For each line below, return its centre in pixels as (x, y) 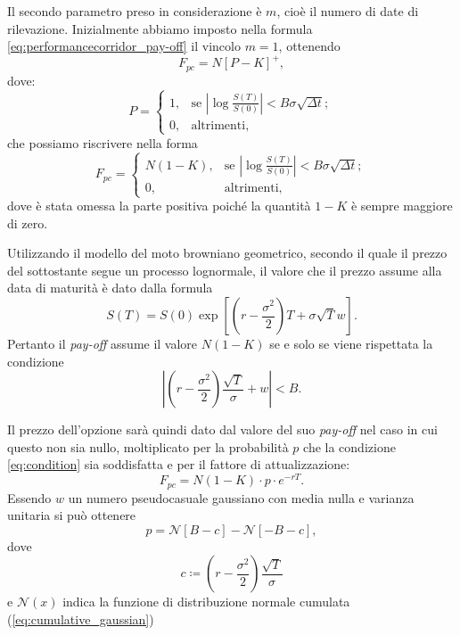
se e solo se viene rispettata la (351, 344)
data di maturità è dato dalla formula (110, 288)
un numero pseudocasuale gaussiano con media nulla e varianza (241, 497)
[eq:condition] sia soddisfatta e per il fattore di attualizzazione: (179, 464)
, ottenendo (309, 46)
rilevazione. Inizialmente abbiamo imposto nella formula (160, 28)
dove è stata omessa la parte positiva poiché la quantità (159, 206)
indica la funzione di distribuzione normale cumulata (206, 602)
